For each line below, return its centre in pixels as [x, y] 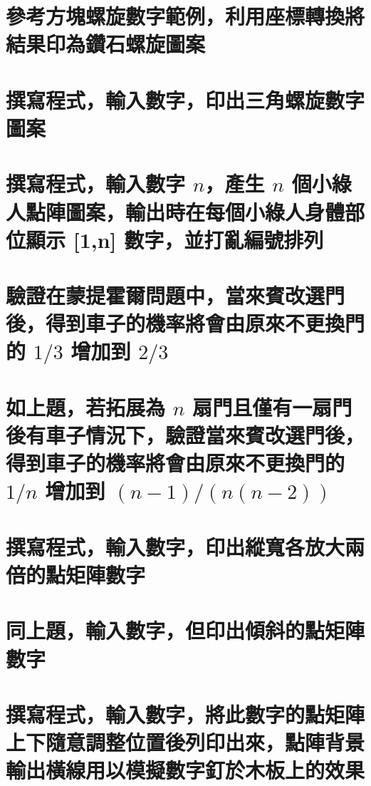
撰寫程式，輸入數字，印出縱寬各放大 [176, 546]
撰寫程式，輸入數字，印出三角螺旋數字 [185, 99]
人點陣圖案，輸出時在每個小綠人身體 [176, 211]
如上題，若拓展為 [86, 407]
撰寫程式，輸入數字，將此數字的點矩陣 [185, 714]
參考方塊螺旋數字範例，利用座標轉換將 [185, 16]
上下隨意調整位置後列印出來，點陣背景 [185, 742]
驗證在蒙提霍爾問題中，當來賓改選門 [176, 295]
